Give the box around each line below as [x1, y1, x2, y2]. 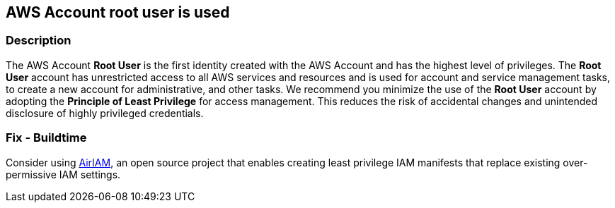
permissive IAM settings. [6, 168, 121, 181]
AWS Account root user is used [6, 4, 230, 21]
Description [6, 33, 71, 48]
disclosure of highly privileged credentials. [6, 106, 204, 119]
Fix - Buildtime [6, 130, 87, 145]
